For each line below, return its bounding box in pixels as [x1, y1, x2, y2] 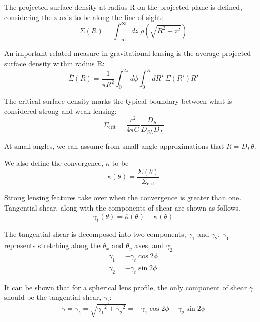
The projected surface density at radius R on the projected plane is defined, [4, 2, 242, 12]
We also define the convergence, [4, 158, 104, 168]
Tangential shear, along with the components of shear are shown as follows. [4, 202, 241, 213]
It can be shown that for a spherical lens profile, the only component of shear [4, 281, 247, 292]
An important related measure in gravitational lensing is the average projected [4, 48, 251, 59]
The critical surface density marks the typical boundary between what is [4, 95, 232, 106]
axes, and [134, 240, 164, 251]
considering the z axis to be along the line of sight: [4, 11, 163, 22]
